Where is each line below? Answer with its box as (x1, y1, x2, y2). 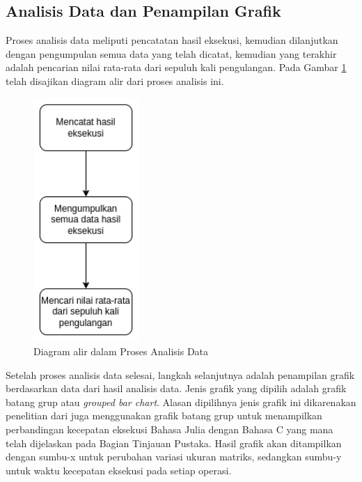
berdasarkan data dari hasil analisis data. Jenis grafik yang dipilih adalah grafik (6, 381, 347, 396)
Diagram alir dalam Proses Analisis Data (33, 343, 209, 358)
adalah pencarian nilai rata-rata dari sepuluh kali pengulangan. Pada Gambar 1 (6, 60, 347, 75)
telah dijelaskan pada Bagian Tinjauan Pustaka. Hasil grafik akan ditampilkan (6, 435, 342, 450)
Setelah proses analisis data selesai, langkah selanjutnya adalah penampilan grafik (6, 367, 355, 382)
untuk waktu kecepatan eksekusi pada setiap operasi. (6, 462, 232, 477)
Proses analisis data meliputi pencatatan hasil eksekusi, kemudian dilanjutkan (6, 33, 338, 47)
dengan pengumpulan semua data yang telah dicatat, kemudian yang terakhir (6, 46, 337, 61)
